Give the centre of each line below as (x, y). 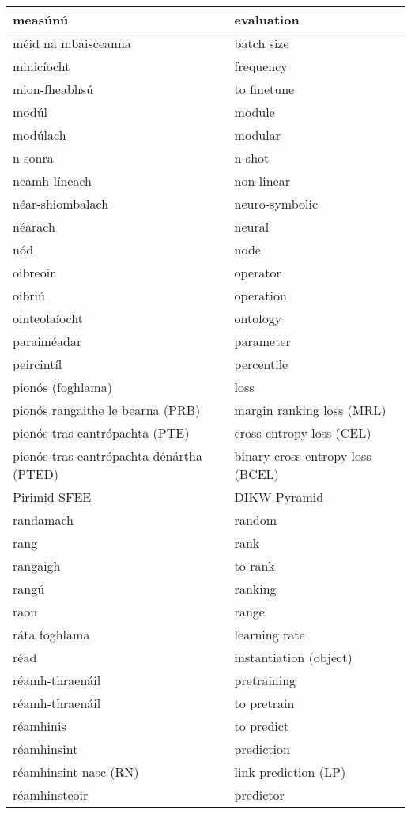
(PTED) (36, 474)
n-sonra (33, 158)
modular (257, 135)
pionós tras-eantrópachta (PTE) (101, 433)
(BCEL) (256, 474)
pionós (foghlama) (62, 387)
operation (260, 295)
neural (252, 226)
